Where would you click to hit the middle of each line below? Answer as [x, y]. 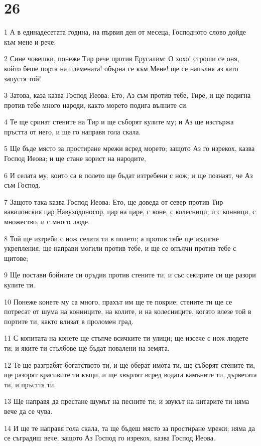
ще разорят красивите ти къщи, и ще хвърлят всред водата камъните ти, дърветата [130, 375]
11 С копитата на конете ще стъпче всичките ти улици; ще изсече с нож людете [126, 338]
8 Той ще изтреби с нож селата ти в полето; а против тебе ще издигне [111, 238]
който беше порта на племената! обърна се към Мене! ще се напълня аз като [121, 68]
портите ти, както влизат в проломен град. [69, 321]
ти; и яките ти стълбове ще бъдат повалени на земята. [87, 347]
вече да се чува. [28, 411]
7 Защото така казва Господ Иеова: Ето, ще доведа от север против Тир [114, 201]
